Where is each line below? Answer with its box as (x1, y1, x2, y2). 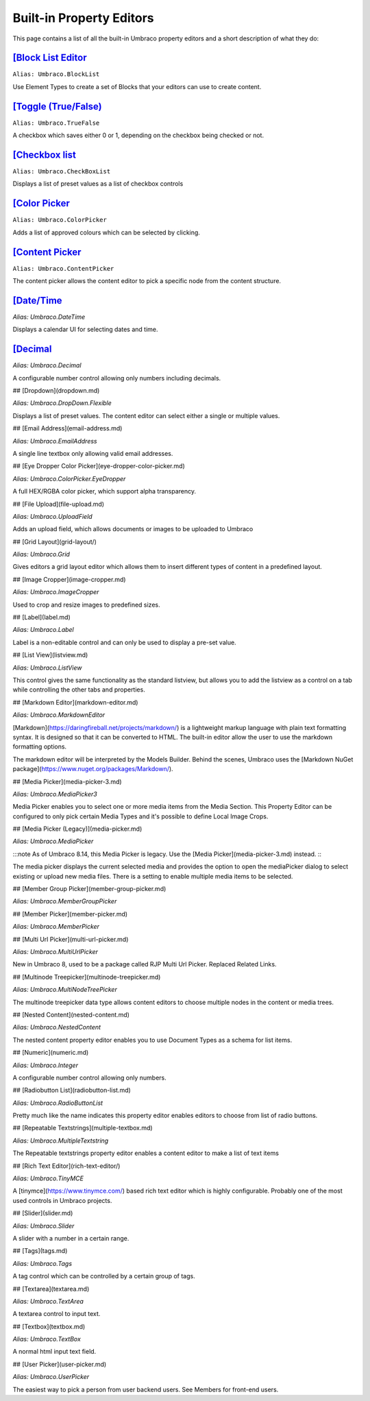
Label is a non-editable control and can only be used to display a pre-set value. (12, 638, 236, 646)
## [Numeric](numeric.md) (12, 1049, 89, 1057)
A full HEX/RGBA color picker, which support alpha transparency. (12, 487, 197, 496)
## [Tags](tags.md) (12, 1247, 68, 1255)
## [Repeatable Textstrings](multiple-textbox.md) (12, 1124, 153, 1132)
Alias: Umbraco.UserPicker (12, 1373, 90, 1381)
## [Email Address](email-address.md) (12, 424, 123, 433)
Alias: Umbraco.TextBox (12, 1335, 82, 1343)
